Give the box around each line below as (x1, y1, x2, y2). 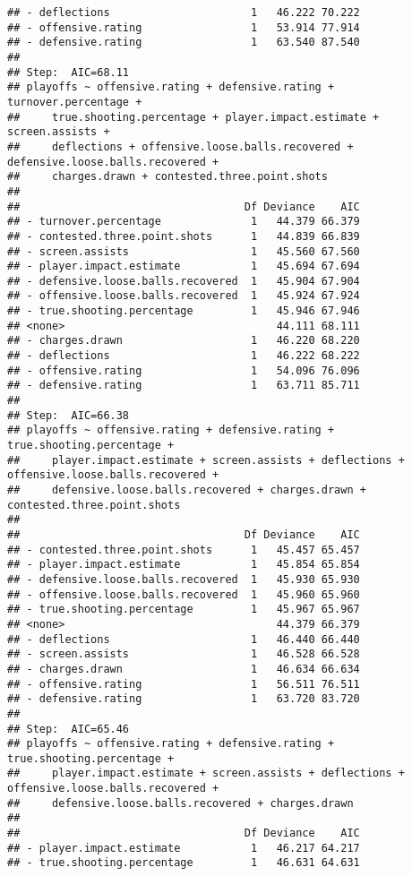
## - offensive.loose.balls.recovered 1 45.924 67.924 (7, 289, 360, 303)
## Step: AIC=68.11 (7, 65, 130, 79)
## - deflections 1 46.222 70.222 (7, 6, 360, 19)
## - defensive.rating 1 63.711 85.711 (7, 379, 360, 392)
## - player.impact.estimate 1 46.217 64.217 (7, 841, 360, 855)
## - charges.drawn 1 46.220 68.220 (7, 334, 360, 348)
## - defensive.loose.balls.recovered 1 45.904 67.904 (7, 274, 360, 288)
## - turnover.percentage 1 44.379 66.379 (7, 215, 360, 228)
